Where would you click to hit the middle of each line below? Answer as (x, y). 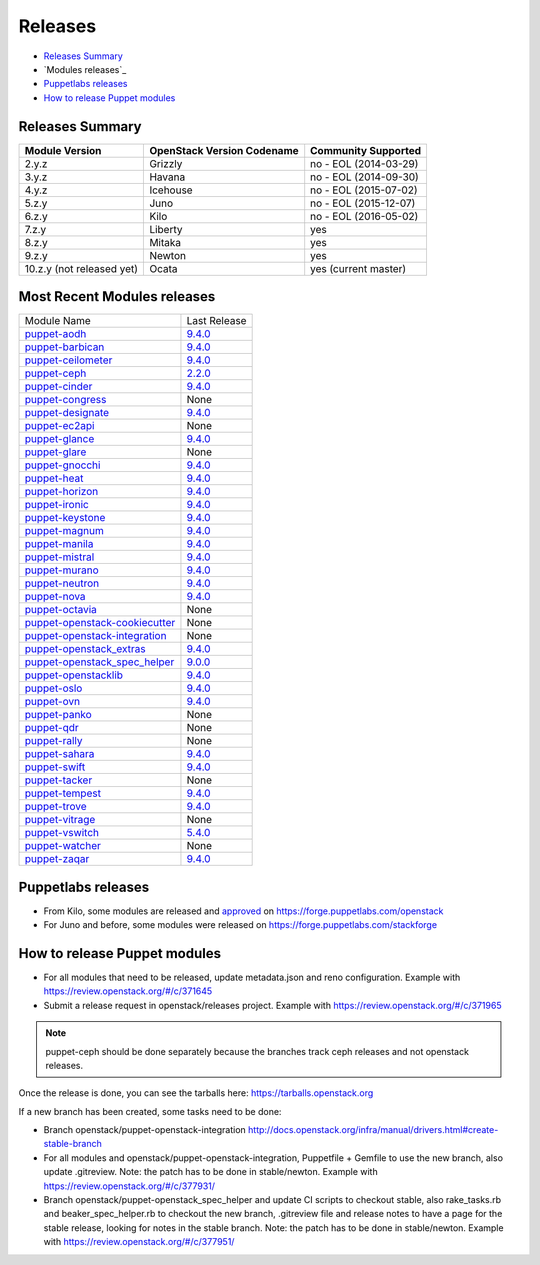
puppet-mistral (59, 557)
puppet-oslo (53, 688)
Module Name (58, 321)
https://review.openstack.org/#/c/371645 (128, 991)
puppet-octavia (60, 610)
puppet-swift (55, 767)
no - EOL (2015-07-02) (364, 190)
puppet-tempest (63, 793)
